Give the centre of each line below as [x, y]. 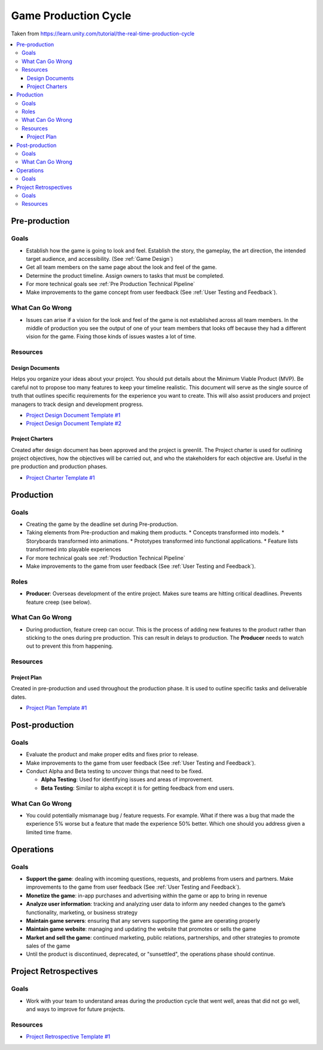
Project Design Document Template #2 [74, 423]
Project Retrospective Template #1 [68, 1037]
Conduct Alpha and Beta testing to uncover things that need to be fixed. [115, 771]
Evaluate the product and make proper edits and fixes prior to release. [112, 754]
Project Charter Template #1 [60, 477]
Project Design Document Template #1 [73, 415]
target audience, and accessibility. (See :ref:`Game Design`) [100, 258]
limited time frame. [49, 832]
